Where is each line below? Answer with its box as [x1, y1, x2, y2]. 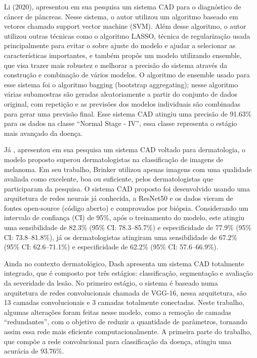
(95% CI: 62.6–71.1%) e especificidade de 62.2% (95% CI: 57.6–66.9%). [4, 241, 218, 252]
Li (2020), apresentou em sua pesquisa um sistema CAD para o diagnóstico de [4, 1, 241, 11]
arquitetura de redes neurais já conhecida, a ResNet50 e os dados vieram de [4, 193, 233, 203]
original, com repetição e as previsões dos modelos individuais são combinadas [4, 98, 241, 109]
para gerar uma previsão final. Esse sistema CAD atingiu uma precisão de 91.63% [4, 108, 252, 119]
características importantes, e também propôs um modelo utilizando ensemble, [4, 50, 242, 60]
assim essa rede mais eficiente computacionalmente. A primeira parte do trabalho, [4, 326, 252, 336]
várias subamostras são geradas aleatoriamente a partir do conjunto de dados [4, 89, 238, 99]
